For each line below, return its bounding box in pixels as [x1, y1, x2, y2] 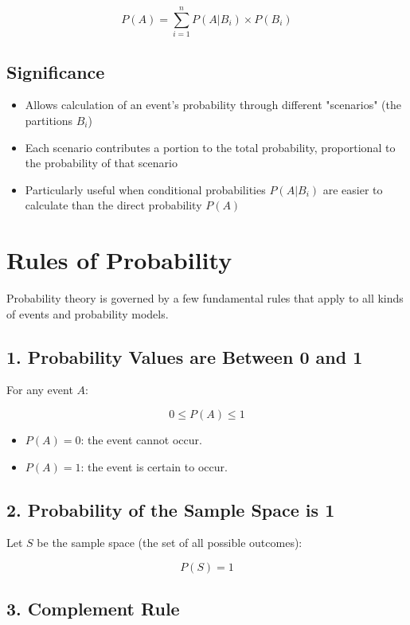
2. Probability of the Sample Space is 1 [6, 497, 335, 521]
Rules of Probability [6, 244, 232, 276]
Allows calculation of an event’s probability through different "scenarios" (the [25, 96, 401, 113]
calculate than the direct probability [25, 197, 202, 213]
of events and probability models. [6, 305, 169, 322]
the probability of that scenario [25, 154, 178, 171]
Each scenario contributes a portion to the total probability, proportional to [25, 139, 396, 155]
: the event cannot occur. [80, 432, 202, 447]
